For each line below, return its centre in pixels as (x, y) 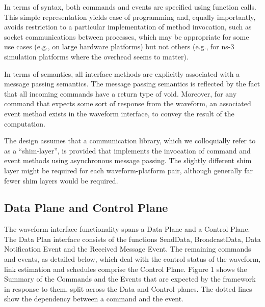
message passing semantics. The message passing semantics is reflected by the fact (132, 84)
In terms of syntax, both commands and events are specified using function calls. (130, 7)
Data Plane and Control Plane (86, 208)
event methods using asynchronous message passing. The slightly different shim (128, 160)
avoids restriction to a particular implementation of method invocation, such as (128, 27)
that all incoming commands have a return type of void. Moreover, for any (121, 93)
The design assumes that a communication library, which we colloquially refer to (130, 141)
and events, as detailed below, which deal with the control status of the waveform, (132, 259)
